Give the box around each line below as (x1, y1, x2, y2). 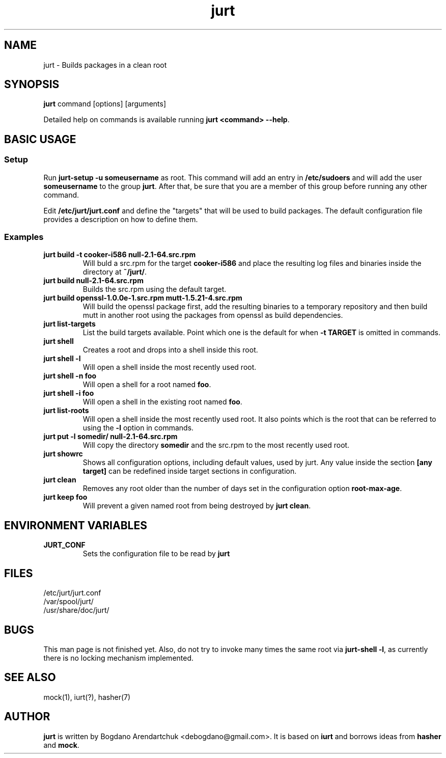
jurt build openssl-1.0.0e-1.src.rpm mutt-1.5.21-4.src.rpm (43, 293, 242, 303)
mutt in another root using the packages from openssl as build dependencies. (82, 311, 343, 320)
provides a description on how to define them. (43, 214, 198, 224)
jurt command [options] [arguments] (43, 99, 166, 109)
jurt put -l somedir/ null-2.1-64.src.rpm (43, 432, 178, 441)
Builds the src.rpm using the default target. (82, 285, 227, 294)
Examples (4, 232, 44, 242)
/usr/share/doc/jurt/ (43, 606, 109, 615)
